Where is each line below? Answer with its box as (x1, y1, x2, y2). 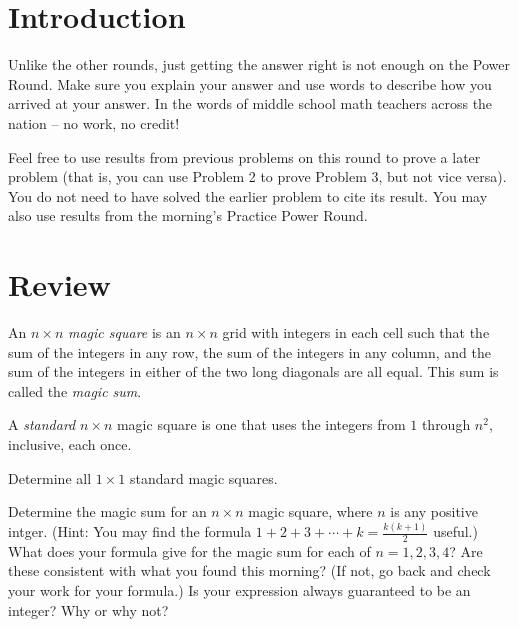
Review (8, 264, 111, 305)
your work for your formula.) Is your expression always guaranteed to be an (8, 580, 471, 601)
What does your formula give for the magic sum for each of (8, 540, 371, 561)
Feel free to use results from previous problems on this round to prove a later (8, 146, 481, 167)
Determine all (8, 467, 92, 488)
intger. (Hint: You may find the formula (8, 521, 252, 542)
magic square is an (68, 322, 181, 342)
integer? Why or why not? (8, 599, 169, 620)
